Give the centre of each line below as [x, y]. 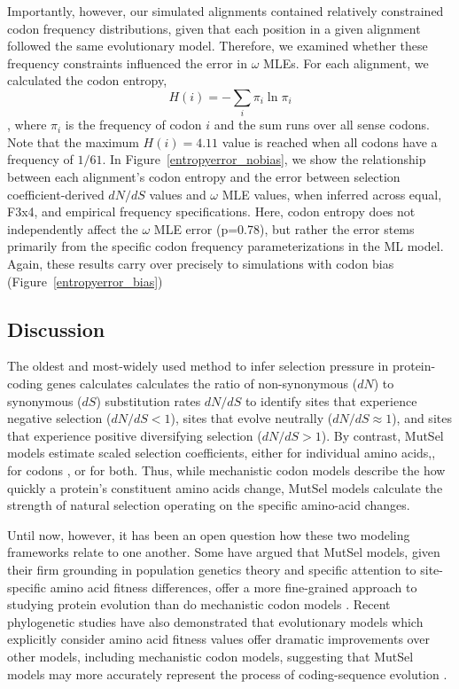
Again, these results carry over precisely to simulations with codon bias [201, 264]
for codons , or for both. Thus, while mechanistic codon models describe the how [226, 470]
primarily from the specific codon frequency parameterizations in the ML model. [226, 246]
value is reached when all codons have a [330, 141]
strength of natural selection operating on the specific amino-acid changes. [209, 505]
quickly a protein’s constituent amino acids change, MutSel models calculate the [225, 487]
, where [27, 125]
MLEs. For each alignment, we [346, 63]
